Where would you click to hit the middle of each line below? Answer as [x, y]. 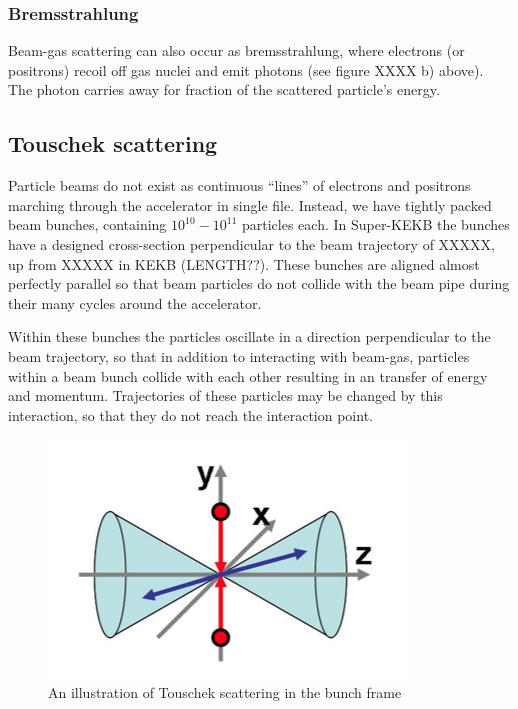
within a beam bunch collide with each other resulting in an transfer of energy [248, 375]
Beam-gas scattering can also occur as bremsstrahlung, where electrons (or [236, 50]
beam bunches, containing [87, 224]
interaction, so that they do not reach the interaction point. [190, 414]
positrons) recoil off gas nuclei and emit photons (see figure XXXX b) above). [246, 69]
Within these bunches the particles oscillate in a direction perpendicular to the [249, 336]
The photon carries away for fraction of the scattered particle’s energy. [224, 89]
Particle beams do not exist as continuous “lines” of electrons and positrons [239, 185]
